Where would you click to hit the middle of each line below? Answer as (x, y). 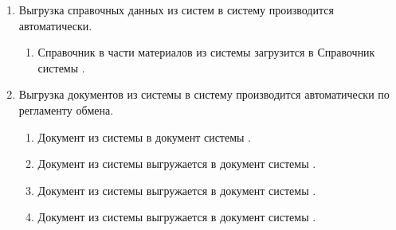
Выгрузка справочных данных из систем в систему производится (176, 10)
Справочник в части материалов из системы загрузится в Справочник (206, 52)
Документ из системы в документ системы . (145, 136)
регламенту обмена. (66, 109)
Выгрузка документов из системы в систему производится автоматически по (204, 94)
